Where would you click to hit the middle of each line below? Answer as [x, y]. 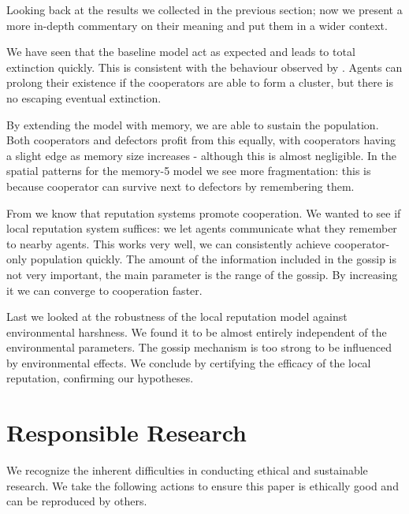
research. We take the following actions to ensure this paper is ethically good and [203, 485]
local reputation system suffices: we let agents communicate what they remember [202, 228]
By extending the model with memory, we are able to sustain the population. [193, 124]
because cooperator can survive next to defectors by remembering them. [180, 186]
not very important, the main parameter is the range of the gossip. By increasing [202, 274]
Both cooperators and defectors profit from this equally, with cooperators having [201, 140]
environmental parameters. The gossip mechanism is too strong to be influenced [199, 347]
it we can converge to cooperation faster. [104, 290]
